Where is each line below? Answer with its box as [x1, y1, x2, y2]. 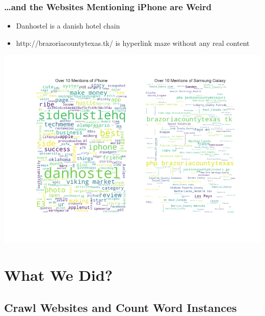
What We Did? [4, 264, 113, 285]
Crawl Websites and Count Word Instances [4, 299, 237, 315]
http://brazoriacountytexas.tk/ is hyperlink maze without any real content [16, 37, 250, 48]
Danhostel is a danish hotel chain [16, 20, 120, 31]
